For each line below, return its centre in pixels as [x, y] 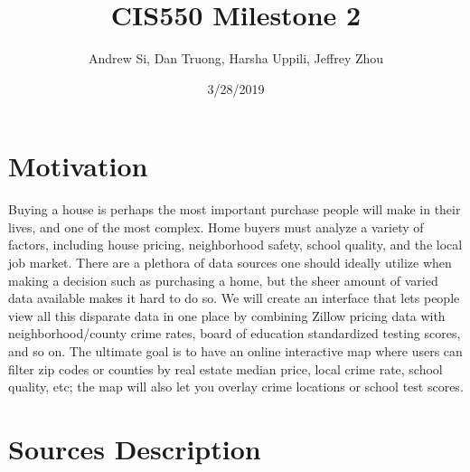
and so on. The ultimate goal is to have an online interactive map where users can [235, 351]
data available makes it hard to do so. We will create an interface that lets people [234, 298]
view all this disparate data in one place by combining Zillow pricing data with [227, 315]
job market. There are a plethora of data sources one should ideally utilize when [230, 263]
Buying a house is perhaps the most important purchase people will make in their [235, 209]
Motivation [78, 166]
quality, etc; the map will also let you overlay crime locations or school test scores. [236, 387]
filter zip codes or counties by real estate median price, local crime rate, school [226, 368]
